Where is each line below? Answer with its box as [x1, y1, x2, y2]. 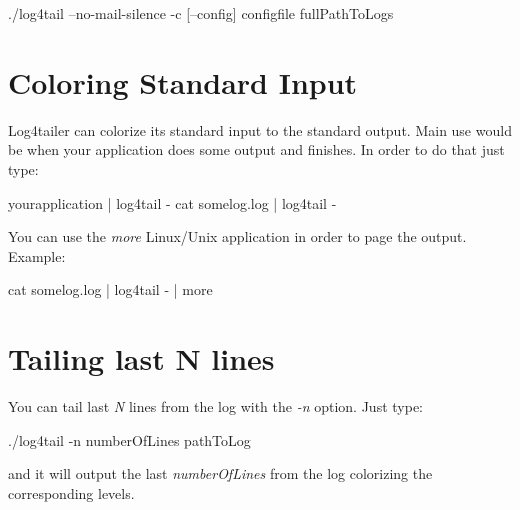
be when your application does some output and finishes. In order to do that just [8, 139, 505, 160]
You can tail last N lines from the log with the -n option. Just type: [8, 396, 424, 416]
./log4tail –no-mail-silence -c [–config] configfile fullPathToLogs [8, 3, 394, 23]
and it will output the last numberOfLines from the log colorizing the [8, 463, 433, 484]
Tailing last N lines [8, 338, 275, 379]
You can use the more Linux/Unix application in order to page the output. [8, 226, 467, 247]
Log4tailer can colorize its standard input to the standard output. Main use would [8, 119, 512, 140]
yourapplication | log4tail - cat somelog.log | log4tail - [8, 192, 337, 213]
